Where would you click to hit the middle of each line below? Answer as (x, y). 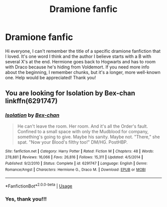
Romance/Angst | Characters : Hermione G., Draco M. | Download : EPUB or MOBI (75, 170)
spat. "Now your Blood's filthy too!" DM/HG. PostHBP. (73, 142)
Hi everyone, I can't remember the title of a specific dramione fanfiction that (83, 51)
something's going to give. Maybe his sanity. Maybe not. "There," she (88, 137)
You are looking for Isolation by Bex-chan (70, 93)
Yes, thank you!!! (26, 199)
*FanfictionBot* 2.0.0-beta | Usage (39, 186)
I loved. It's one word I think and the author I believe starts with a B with (78, 56)
